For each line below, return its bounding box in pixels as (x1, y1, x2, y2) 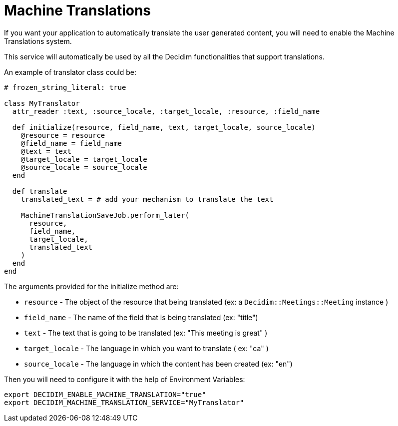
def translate (12, 187, 67, 195)
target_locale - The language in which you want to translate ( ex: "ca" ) (24, 344, 269, 353)
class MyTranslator (4, 99, 80, 107)
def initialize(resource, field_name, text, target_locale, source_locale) (12, 123, 316, 131)
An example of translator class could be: (4, 67, 137, 76)
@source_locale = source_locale (20, 163, 147, 171)
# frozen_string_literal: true (4, 83, 126, 91)
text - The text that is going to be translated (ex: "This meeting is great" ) (24, 328, 268, 337)
